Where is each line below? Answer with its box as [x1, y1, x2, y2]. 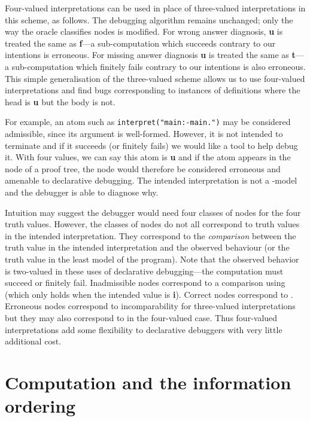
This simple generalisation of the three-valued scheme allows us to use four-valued [5, 72, 305, 84]
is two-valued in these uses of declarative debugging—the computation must [5, 264, 284, 277]
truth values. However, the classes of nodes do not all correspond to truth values [5, 218, 300, 230]
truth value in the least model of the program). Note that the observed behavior [5, 252, 299, 265]
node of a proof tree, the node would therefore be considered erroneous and [5, 162, 281, 175]
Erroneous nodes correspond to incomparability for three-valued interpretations [5, 300, 296, 312]
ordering [5, 393, 76, 418]
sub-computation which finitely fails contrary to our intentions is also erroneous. [11, 60, 306, 72]
